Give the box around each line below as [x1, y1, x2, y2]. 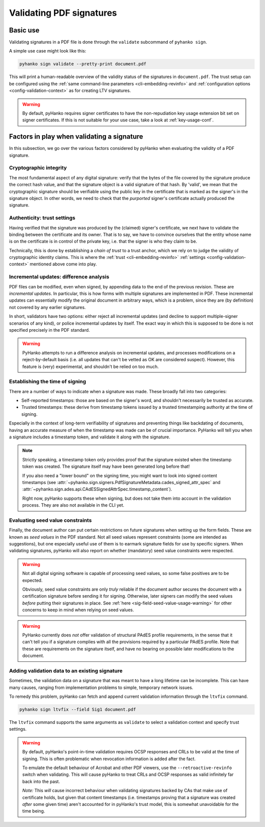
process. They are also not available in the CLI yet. [22, 502, 125, 508]
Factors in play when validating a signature [9, 133, 143, 141]
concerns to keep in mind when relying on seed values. [22, 607, 134, 613]
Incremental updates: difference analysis [9, 273, 109, 280]
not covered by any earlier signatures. [9, 304, 86, 310]
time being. [22, 808, 45, 814]
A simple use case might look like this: [9, 48, 86, 54]
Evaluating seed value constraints [9, 516, 92, 523]
